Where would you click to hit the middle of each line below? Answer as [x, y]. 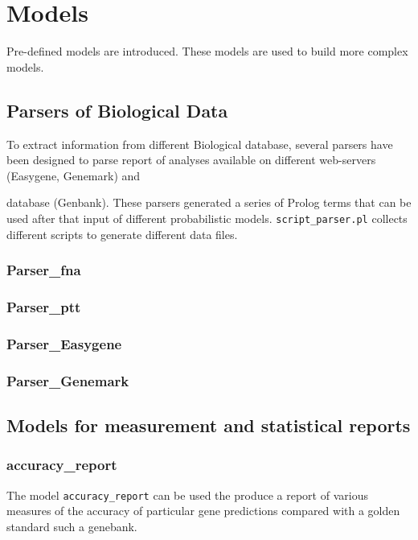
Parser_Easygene [64, 343]
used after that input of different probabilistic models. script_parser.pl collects [207, 218]
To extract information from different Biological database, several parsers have [200, 144]
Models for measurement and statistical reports [209, 425]
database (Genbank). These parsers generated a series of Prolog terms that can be [209, 202]
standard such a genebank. [72, 526]
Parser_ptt [44, 306]
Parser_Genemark [68, 380]
